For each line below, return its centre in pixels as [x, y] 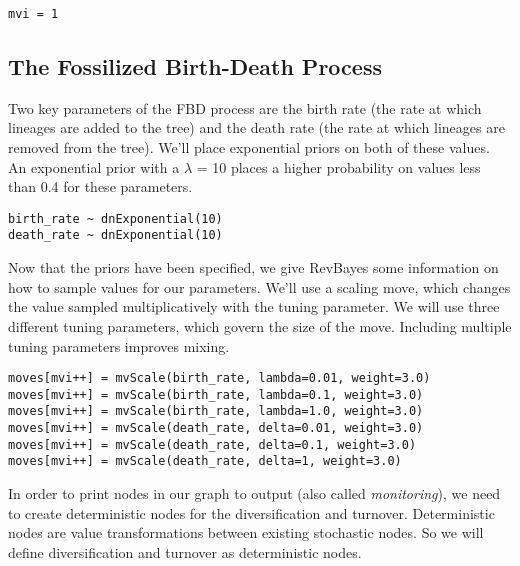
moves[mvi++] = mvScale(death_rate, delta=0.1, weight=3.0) [212, 444]
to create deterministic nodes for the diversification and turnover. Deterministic [251, 512]
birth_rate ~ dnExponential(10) [115, 218]
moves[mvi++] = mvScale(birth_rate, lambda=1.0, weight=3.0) [216, 411]
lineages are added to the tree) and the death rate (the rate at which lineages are [256, 127]
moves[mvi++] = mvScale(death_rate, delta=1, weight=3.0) [205, 461]
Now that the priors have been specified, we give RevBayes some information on [253, 267]
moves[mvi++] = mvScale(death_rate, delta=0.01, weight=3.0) [216, 428]
